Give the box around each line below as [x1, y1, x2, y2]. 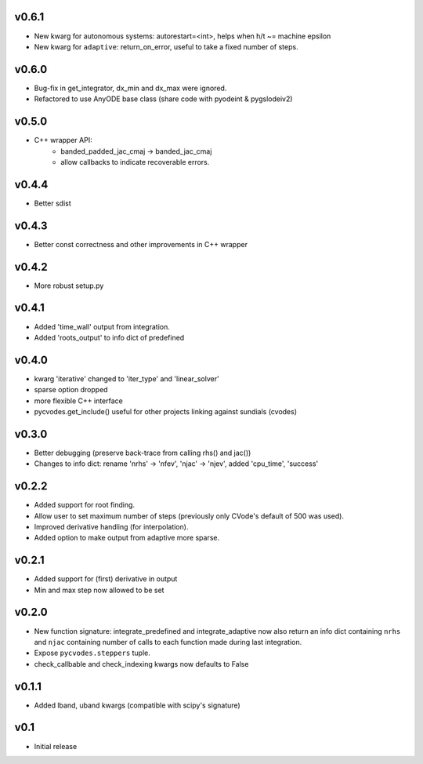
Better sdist [34, 198, 72, 208]
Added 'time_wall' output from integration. [34, 322, 170, 331]
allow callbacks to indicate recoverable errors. [60, 157, 210, 166]
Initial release [34, 741, 78, 751]
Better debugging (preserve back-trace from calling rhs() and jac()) [34, 448, 251, 457]
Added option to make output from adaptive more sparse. [34, 533, 219, 543]
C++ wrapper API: [34, 136, 93, 145]
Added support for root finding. [34, 500, 136, 510]
